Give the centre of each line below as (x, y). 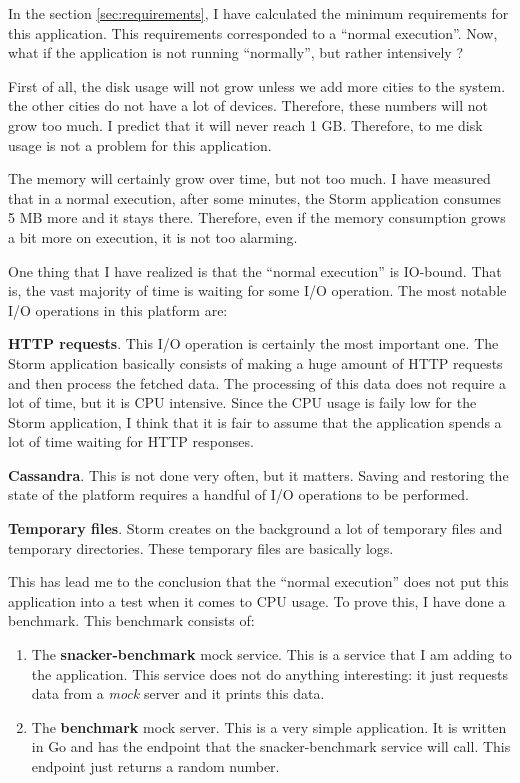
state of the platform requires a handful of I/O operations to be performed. (238, 494)
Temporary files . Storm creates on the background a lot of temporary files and (255, 528)
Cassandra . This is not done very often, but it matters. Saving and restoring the (258, 474)
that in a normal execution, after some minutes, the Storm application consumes (255, 197)
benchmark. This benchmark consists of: (131, 620)
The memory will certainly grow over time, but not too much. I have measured (249, 178)
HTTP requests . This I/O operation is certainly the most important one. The (253, 343)
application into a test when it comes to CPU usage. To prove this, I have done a (257, 600)
